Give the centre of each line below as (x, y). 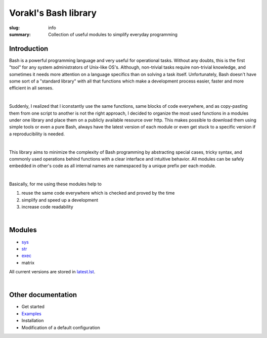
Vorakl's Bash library (53, 13)
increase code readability (47, 207)
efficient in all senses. (31, 88)
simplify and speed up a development (60, 200)
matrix (28, 262)
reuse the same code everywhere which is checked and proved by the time (98, 193)
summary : (20, 34)
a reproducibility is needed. (37, 134)
